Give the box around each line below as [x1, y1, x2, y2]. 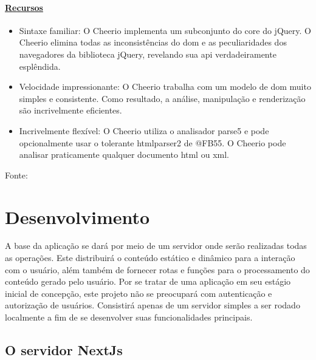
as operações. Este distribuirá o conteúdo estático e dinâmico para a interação [5, 251, 295, 264]
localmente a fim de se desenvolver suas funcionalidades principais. [5, 311, 253, 324]
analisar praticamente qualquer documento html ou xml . [19, 148, 229, 161]
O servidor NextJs [5, 341, 123, 359]
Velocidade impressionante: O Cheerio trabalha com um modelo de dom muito [19, 80, 311, 93]
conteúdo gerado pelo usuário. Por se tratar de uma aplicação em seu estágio [5, 275, 291, 288]
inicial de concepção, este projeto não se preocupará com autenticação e [5, 287, 272, 299]
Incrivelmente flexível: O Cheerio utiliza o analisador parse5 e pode [19, 124, 269, 137]
